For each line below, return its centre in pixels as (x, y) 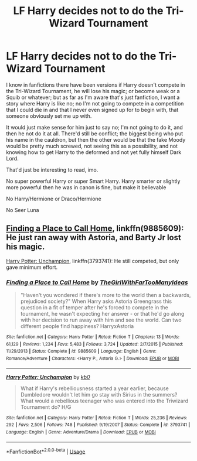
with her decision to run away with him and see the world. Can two (101, 320)
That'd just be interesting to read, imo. (52, 170)
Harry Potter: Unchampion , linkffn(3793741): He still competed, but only (93, 261)
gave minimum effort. (32, 267)
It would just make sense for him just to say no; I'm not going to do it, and (94, 127)
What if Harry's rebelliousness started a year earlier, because (94, 388)
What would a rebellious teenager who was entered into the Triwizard (104, 401)
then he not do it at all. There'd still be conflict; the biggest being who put (95, 134)
